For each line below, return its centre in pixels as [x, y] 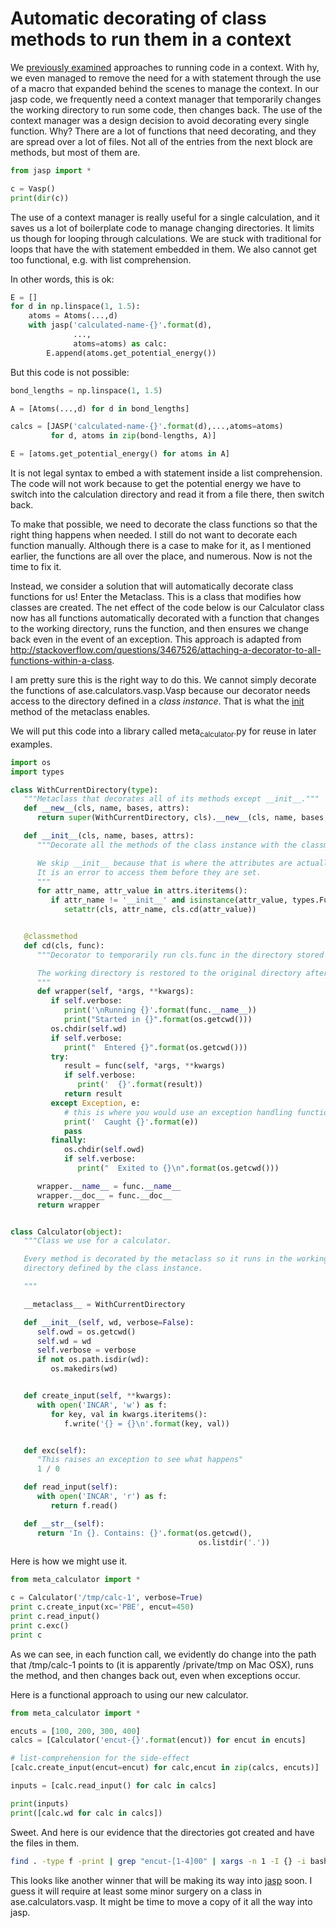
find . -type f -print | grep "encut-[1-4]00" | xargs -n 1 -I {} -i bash [169, 1861]
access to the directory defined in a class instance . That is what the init [157, 701]
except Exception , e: [95, 1103]
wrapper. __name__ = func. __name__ [109, 1186]
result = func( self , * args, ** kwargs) [144, 1066]
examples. [31, 744]
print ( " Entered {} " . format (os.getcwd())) [155, 1047]
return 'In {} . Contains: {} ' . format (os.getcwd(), [144, 1533]
